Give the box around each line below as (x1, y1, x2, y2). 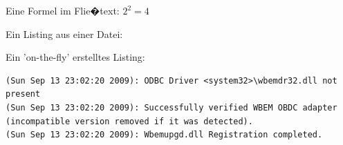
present (6, 89, 41, 99)
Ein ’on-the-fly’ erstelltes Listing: (6, 50, 145, 64)
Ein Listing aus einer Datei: (6, 26, 123, 41)
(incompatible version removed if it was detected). (6, 116, 253, 126)
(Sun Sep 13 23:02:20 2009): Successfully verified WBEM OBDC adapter (6, 102, 337, 113)
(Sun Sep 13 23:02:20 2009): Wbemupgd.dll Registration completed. (6, 130, 323, 140)
